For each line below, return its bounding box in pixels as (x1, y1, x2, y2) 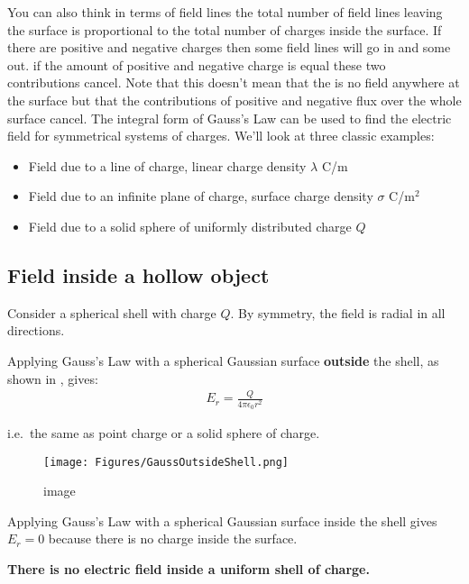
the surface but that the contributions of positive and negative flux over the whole (7, 90, 462, 109)
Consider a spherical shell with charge (7, 303, 216, 322)
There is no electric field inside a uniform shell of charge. (7, 560, 370, 579)
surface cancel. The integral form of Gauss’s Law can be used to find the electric (7, 108, 452, 127)
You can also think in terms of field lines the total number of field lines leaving (7, 3, 443, 21)
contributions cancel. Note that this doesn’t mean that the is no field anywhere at (7, 73, 460, 92)
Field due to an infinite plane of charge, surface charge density (28, 187, 373, 205)
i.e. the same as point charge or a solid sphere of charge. (7, 424, 320, 442)
